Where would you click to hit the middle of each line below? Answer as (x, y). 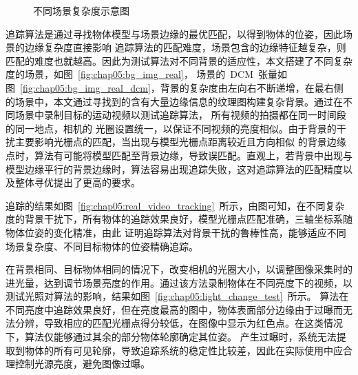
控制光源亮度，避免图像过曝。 (82, 364)
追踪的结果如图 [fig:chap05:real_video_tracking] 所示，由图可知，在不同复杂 (175, 205)
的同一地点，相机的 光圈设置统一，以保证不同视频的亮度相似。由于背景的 (171, 128)
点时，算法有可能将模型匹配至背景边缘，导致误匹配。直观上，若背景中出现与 (179, 155)
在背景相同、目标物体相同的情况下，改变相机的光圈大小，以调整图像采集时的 (179, 269)
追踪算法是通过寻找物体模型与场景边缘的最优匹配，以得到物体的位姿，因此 (174, 33)
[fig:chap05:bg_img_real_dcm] (85, 87)
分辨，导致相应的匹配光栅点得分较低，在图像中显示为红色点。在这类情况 (179, 323)
